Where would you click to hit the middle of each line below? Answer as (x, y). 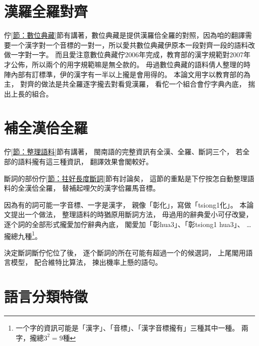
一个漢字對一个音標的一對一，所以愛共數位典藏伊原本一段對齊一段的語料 (129, 45)
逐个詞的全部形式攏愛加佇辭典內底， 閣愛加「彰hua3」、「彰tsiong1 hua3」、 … (128, 224)
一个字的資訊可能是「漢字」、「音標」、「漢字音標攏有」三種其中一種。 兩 (132, 328)
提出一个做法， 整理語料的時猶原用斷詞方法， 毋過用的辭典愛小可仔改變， (132, 214)
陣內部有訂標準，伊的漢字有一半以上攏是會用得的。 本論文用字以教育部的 (124, 74)
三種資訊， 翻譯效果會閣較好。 (103, 161)
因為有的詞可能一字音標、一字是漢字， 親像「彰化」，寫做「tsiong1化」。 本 (125, 204)
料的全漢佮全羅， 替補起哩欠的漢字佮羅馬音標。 (82, 188)
